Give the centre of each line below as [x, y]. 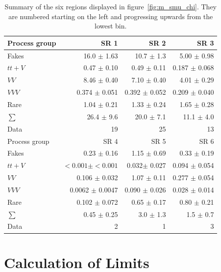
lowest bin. [111, 26]
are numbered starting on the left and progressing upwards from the [111, 16]
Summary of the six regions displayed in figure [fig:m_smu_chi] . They [110, 6]
